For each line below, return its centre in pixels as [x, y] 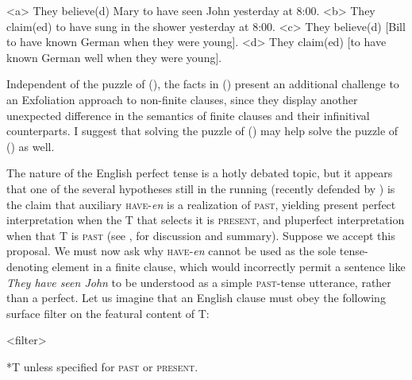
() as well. [31, 146]
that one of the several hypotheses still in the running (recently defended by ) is [201, 188]
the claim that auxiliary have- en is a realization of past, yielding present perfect [201, 204]
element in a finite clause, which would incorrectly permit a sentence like [229, 266]
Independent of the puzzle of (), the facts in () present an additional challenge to [203, 84]
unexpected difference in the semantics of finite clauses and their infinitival [188, 115]
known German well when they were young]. [114, 57]
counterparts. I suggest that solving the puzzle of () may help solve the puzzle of [202, 131]
